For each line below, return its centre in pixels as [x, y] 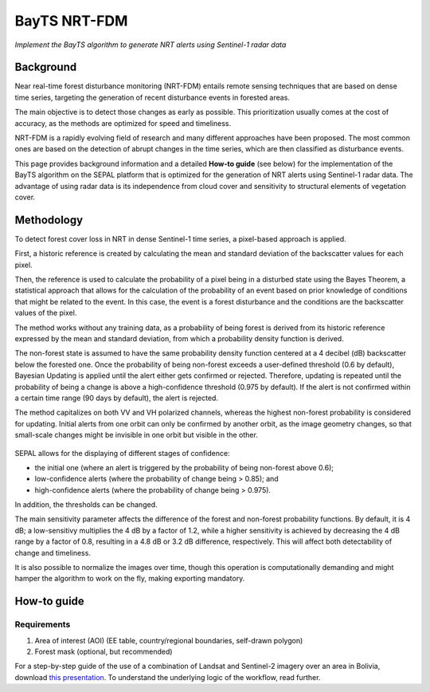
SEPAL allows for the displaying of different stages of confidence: [122, 453]
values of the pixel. [46, 313]
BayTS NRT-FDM [71, 21]
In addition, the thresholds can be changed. [86, 505]
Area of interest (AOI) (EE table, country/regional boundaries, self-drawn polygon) [169, 640]
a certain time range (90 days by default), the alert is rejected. [117, 398]
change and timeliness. [53, 552]
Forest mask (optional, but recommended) [104, 651]
